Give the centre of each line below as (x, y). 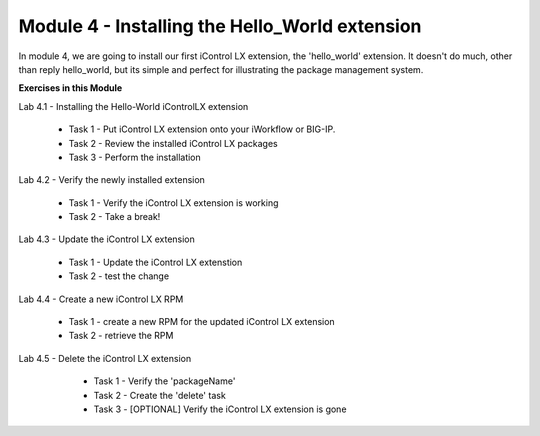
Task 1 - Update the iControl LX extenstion (155, 262)
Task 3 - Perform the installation (135, 157)
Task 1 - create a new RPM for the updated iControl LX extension (201, 322)
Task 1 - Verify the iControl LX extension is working (173, 202)
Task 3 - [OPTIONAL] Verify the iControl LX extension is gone (220, 409)
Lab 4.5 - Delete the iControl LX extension (105, 358)
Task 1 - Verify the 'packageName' (164, 381)
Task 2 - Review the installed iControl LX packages (173, 143)
